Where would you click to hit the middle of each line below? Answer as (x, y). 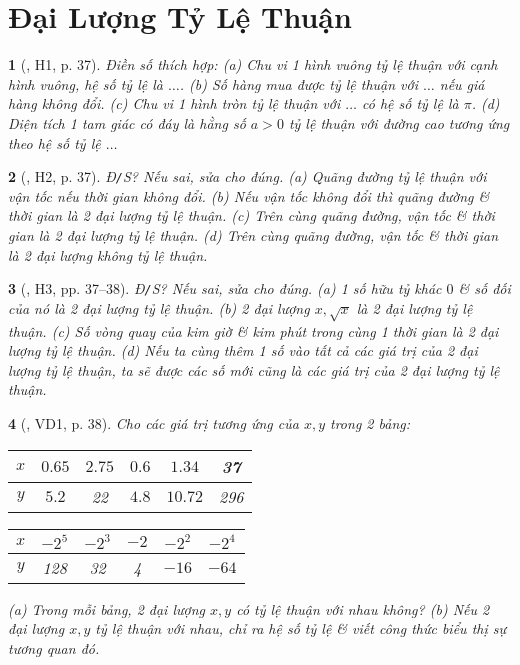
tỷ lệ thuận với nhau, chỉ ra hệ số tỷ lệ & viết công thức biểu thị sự (300, 628)
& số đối (484, 288)
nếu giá (462, 83)
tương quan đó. (54, 647)
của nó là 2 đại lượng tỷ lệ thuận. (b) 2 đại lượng (159, 307)
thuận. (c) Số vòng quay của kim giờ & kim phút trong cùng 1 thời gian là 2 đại (253, 330)
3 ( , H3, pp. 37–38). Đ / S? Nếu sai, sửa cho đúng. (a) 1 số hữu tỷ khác (225, 288)
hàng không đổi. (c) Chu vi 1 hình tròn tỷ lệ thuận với (174, 103)
